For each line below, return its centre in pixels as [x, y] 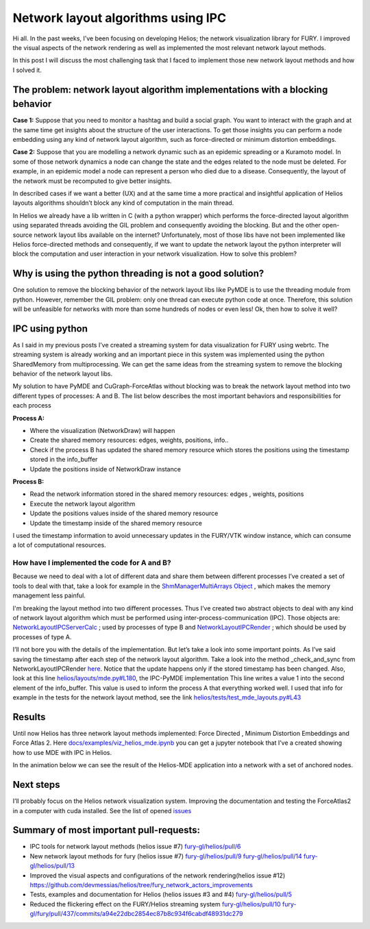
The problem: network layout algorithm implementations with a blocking [170, 89]
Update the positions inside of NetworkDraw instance [106, 469]
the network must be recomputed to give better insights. [92, 181]
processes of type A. [42, 636]
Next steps [36, 785]
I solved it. [27, 70]
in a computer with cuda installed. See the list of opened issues [102, 810]
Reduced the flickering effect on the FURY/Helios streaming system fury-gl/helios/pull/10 [155, 904]
